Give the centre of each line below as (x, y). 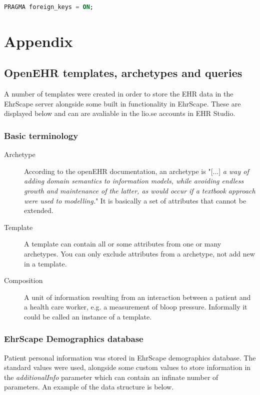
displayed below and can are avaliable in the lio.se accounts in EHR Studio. (120, 113)
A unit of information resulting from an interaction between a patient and (137, 297)
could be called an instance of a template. (88, 316)
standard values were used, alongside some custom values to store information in (127, 367)
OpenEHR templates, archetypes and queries (123, 73)
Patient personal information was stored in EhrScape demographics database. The (130, 357)
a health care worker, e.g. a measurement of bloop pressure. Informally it (136, 307)
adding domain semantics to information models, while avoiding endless (134, 181)
